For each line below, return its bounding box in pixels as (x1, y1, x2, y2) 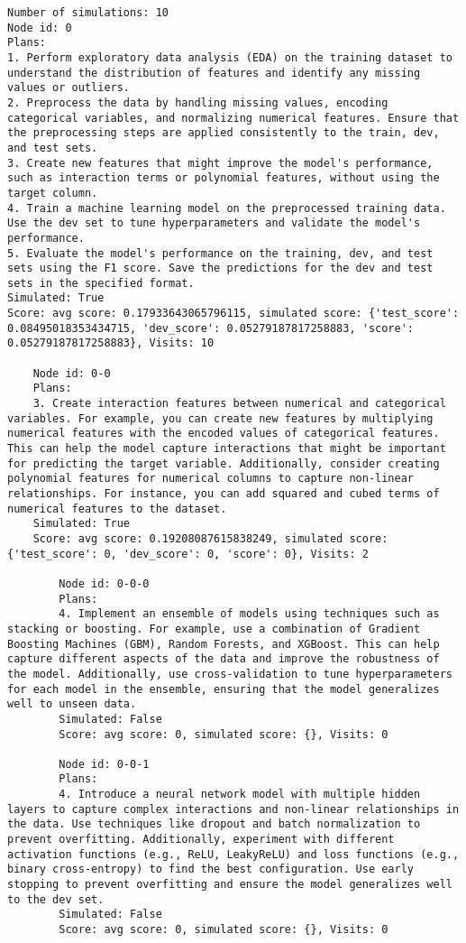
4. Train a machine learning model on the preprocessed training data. (7, 201, 446, 215)
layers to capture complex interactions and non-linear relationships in (7, 802, 460, 816)
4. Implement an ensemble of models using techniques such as (59, 607, 440, 621)
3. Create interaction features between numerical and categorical (32, 397, 446, 411)
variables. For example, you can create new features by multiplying (7, 411, 434, 425)
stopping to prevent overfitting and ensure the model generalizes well (7, 878, 452, 892)
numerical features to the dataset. (7, 502, 227, 515)
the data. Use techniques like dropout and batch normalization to (7, 818, 421, 831)
